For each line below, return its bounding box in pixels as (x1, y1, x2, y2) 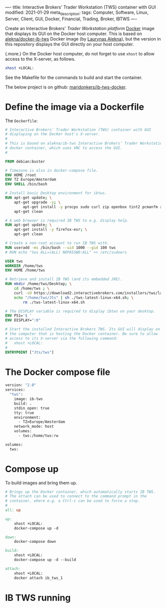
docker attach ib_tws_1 (14, 575, 63, 580)
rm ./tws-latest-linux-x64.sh (23, 300, 85, 305)
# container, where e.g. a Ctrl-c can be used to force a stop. (5, 498, 140, 503)
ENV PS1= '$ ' (5, 313, 32, 318)
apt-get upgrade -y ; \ (14, 200, 61, 204)
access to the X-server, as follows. (5, 56, 76, 62)
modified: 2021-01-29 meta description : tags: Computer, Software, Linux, (5, 9, 149, 16)
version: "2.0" (5, 383, 37, 388)
